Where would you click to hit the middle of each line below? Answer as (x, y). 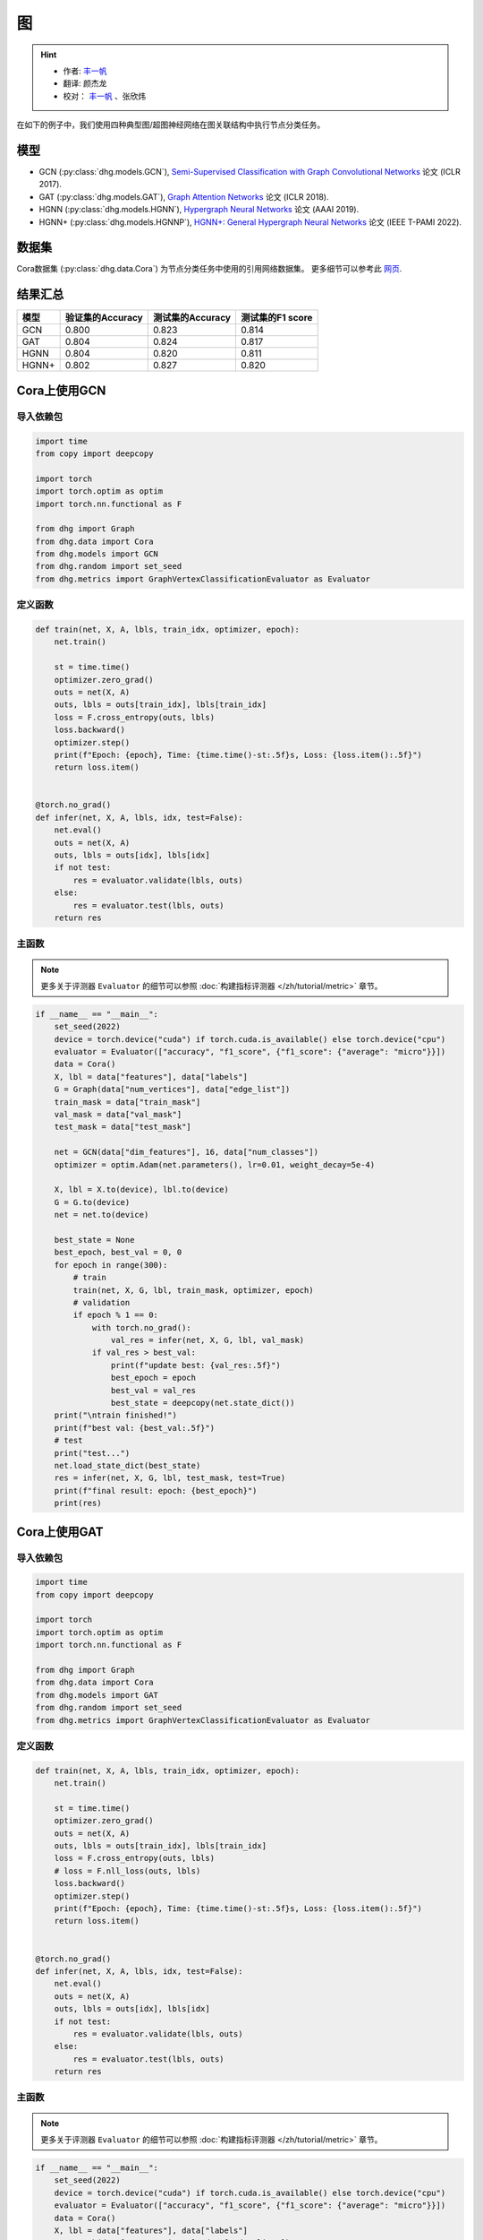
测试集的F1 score (277, 318)
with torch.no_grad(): (141, 1327)
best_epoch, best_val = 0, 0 (118, 1253)
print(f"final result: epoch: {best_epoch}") (156, 1490)
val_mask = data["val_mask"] (118, 1115)
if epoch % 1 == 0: (115, 1315)
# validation (102, 1302)
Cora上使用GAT (60, 1532)
